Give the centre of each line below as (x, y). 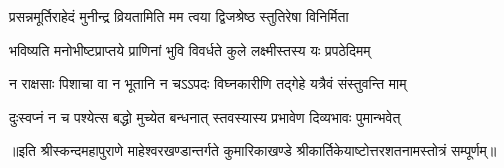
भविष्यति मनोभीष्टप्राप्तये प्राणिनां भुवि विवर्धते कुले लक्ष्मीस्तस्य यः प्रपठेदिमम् (190, 49)
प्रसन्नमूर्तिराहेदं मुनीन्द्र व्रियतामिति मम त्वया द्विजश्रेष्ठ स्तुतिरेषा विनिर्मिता (179, 16)
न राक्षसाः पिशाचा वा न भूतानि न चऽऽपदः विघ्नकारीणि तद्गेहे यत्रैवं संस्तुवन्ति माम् (208, 83)
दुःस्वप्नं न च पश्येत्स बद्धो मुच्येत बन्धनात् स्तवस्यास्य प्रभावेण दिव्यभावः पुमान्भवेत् (205, 116)
